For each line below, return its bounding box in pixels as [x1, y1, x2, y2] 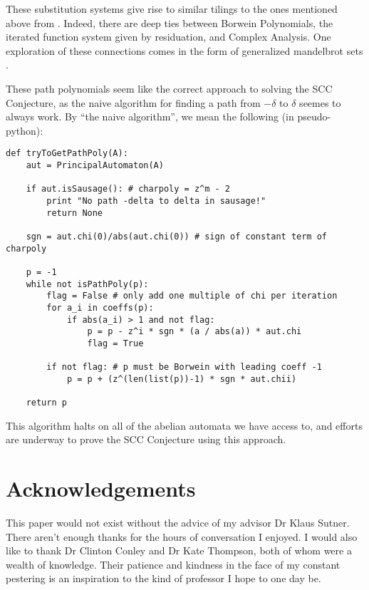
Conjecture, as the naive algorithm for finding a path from [6, 95, 261, 110]
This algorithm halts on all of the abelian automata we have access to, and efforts [6, 418, 363, 433]
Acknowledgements [6, 474, 196, 503]
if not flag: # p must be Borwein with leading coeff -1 [46, 362, 322, 373]
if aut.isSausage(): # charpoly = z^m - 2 [26, 184, 230, 195]
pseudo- [297, 109, 331, 124]
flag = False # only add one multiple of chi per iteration [46, 291, 338, 301]
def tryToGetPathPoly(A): [6, 148, 128, 159]
